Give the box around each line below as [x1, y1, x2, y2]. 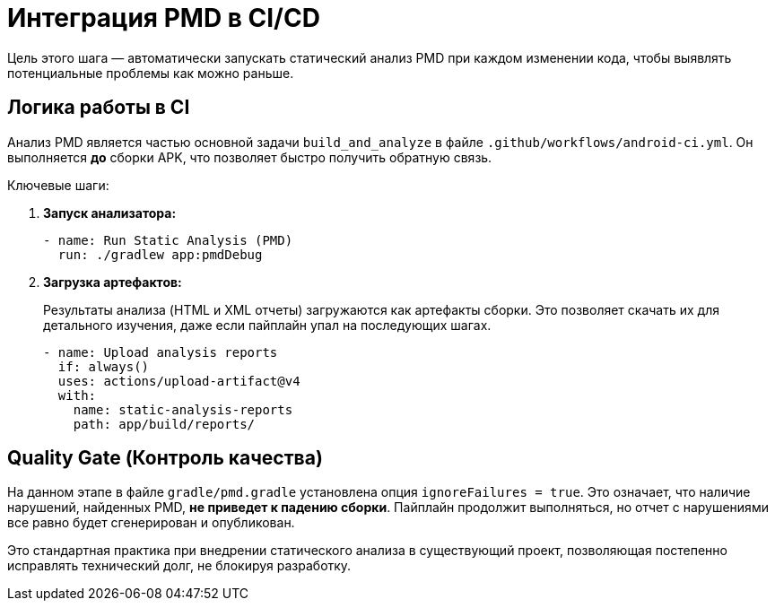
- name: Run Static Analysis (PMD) [43, 232, 293, 248]
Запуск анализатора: [43, 204, 177, 221]
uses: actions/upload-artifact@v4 [57, 373, 300, 388]
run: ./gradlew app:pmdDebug [57, 247, 263, 262]
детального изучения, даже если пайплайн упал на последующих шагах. [43, 317, 492, 333]
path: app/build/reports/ [73, 416, 256, 431]
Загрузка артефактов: [43, 274, 182, 290]
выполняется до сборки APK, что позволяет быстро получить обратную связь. [7, 149, 492, 165]
